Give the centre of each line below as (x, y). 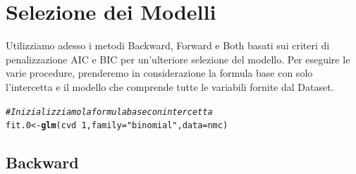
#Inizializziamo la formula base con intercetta (109, 112)
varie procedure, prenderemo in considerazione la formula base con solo (159, 73)
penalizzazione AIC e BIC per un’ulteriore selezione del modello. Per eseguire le (178, 59)
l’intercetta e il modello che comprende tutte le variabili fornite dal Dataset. (170, 86)
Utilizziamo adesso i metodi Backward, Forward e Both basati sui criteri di (168, 45)
